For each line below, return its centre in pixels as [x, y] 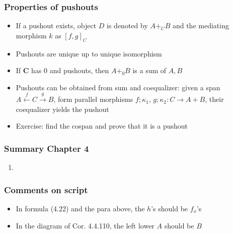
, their [214, 99]
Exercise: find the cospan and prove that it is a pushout [102, 126]
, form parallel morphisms [93, 99]
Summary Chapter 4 [47, 148]
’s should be [170, 208]
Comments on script [46, 189]
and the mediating [201, 25]
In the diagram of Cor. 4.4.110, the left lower [85, 225]
